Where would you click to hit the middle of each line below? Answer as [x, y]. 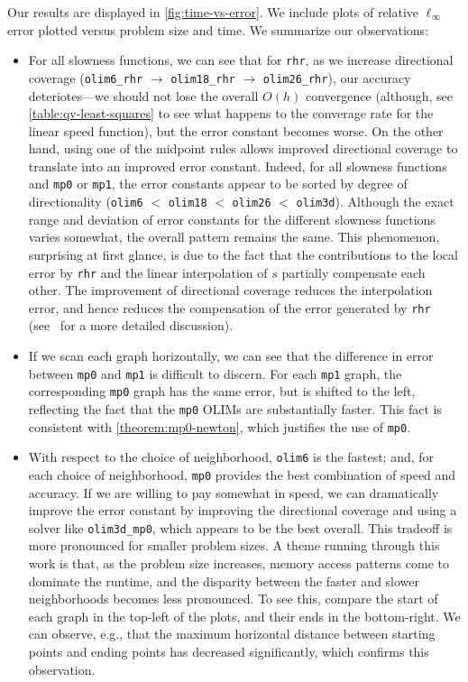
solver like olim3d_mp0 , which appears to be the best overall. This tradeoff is [240, 527]
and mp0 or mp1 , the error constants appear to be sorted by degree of [218, 184]
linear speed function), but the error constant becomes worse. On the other [236, 130]
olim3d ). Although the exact [375, 202]
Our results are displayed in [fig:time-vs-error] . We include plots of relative [213, 12]
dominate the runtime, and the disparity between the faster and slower [224, 581]
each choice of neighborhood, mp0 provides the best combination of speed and [242, 474]
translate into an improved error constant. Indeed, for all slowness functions [238, 166]
